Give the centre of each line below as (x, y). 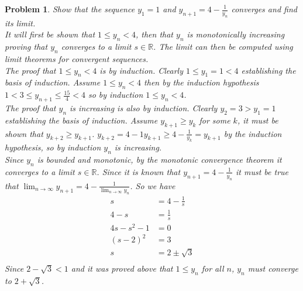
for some (215, 120)
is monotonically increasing (236, 34)
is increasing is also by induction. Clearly (144, 107)
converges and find (264, 9)
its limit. (20, 23)
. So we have (153, 185)
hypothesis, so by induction (53, 147)
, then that (154, 34)
